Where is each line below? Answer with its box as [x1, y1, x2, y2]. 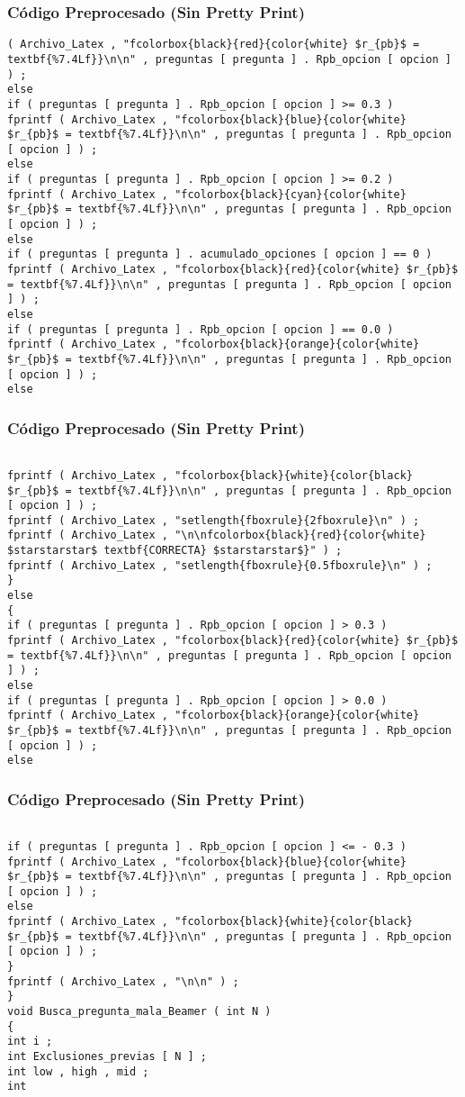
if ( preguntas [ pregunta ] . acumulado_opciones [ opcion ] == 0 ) [7, 248, 433, 261]
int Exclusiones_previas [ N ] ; [7, 1050, 207, 1064]
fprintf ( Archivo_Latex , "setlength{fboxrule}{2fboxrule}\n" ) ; [7, 513, 420, 527]
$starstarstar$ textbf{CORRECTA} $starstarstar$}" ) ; [7, 544, 343, 558]
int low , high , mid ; [7, 1065, 149, 1078]
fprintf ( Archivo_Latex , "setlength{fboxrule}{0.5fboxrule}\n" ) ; [7, 558, 433, 572]
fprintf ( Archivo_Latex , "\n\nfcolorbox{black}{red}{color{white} [7, 529, 426, 542]
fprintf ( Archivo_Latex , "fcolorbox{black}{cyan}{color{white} [7, 187, 407, 201]
